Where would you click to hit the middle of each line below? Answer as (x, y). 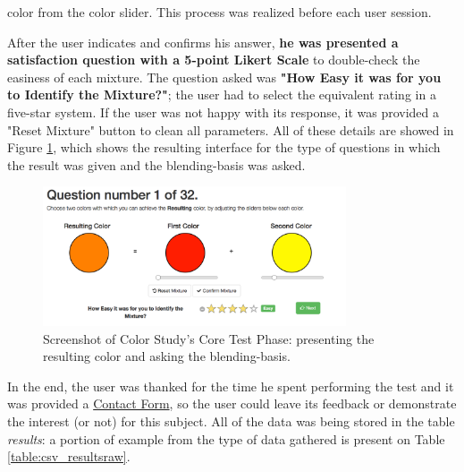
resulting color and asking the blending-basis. (167, 356)
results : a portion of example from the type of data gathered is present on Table (226, 438)
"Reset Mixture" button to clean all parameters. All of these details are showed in (231, 129)
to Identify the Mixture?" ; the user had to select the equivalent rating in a (222, 94)
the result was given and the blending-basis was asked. (156, 164)
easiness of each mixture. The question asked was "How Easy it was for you (224, 77)
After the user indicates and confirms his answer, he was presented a (203, 42)
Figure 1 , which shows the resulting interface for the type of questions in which (224, 147)
